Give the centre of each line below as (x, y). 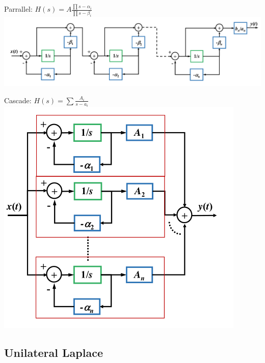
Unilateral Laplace (54, 353)
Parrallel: (18, 9)
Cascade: (18, 100)
